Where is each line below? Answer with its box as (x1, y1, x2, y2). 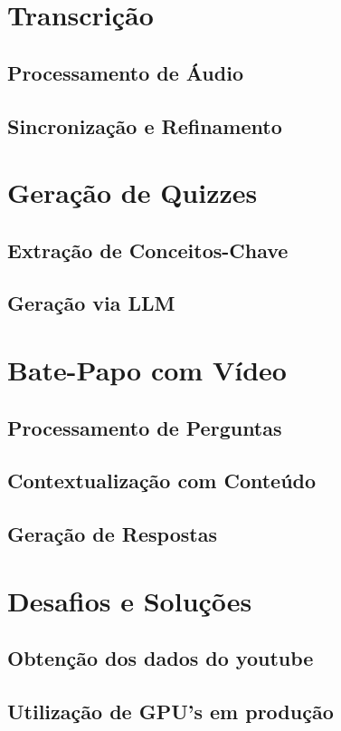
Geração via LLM (7, 289, 175, 317)
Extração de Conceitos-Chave (7, 236, 289, 264)
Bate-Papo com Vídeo (7, 351, 287, 389)
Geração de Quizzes (7, 174, 258, 211)
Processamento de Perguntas (7, 413, 282, 441)
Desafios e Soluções (7, 582, 252, 619)
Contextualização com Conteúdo (7, 466, 317, 495)
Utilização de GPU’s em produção (7, 697, 334, 726)
